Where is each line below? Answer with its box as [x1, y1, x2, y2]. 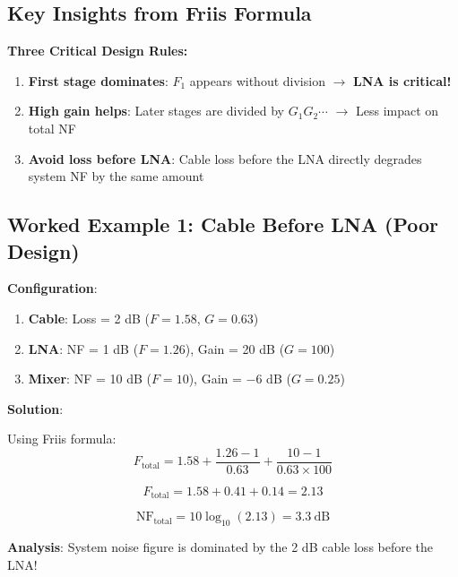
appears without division [189, 71, 325, 90]
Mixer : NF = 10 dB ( [28, 369, 151, 388]
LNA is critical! [353, 71, 452, 90]
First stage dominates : [28, 71, 169, 90]
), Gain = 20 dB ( [185, 339, 285, 357]
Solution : [7, 399, 64, 418]
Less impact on [356, 101, 439, 120]
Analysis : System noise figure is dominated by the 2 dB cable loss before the [7, 538, 434, 556]
